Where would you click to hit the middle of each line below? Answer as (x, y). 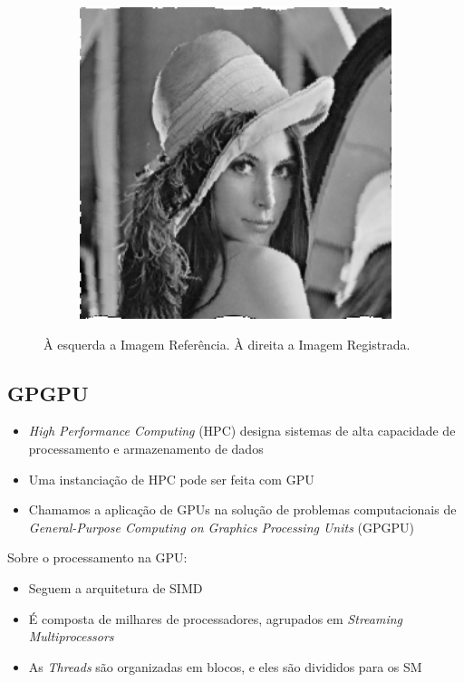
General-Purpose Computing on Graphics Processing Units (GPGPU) (221, 527)
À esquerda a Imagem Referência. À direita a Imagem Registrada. (227, 344)
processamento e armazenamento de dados (146, 448)
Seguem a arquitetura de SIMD (116, 587)
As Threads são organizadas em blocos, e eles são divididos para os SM (225, 666)
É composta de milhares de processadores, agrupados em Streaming (216, 618)
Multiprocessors (71, 636)
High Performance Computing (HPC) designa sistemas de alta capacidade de (242, 431)
